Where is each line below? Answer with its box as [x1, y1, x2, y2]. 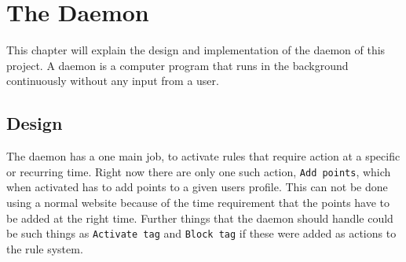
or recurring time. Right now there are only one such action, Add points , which [6, 163, 391, 179]
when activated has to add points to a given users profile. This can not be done [6, 179, 388, 195]
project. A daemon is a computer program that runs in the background [6, 57, 349, 73]
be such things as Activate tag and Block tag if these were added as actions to [6, 225, 397, 242]
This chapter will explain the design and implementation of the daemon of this [6, 42, 386, 58]
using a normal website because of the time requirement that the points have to [6, 194, 390, 210]
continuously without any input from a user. [6, 72, 219, 89]
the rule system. [6, 240, 83, 256]
